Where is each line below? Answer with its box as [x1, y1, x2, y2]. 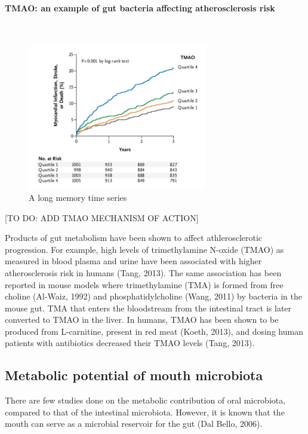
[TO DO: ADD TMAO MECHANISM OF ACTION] [5, 211, 199, 224]
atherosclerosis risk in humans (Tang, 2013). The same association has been [5, 266, 282, 279]
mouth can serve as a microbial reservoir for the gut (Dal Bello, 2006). [5, 417, 263, 430]
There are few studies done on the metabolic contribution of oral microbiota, [5, 394, 286, 407]
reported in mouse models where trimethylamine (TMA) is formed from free [5, 278, 284, 291]
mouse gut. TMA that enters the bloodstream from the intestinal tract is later [5, 301, 292, 314]
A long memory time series [29, 191, 127, 203]
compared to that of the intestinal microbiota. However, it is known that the [5, 405, 285, 418]
